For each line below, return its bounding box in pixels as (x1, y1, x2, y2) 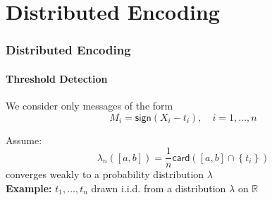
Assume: (6, 132, 42, 147)
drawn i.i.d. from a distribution (91, 180, 226, 195)
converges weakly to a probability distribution (6, 167, 204, 182)
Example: (6, 180, 52, 195)
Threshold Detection (6, 71, 108, 86)
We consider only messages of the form (6, 98, 173, 113)
